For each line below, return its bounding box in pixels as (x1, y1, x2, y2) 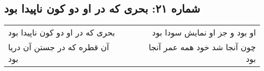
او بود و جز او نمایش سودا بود (152, 26, 256, 39)
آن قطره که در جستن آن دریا (8, 41, 109, 53)
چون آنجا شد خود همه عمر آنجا (148, 41, 256, 53)
